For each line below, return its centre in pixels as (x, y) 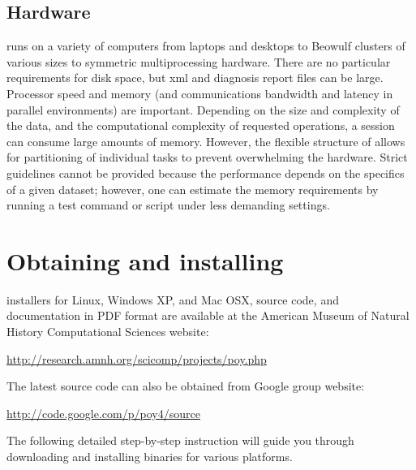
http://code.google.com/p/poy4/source (103, 413)
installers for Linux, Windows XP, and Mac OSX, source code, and (173, 299)
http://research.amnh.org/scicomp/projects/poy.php (137, 358)
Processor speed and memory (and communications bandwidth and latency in (200, 93)
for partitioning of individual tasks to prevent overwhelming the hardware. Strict (207, 157)
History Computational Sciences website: (108, 332)
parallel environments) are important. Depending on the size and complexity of (203, 109)
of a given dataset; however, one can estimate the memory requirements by (193, 189)
